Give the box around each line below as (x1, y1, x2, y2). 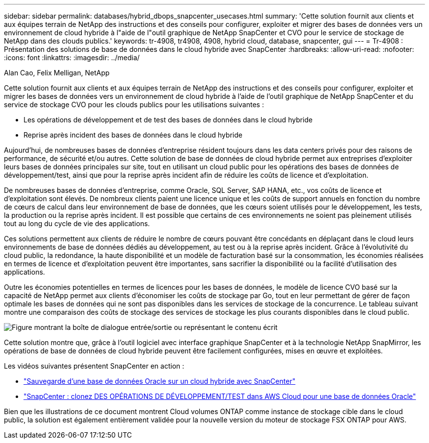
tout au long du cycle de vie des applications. (4, 219, 150, 228)
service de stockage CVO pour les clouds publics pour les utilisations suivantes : (4, 100, 264, 109)
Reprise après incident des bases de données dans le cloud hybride (24, 131, 242, 139)
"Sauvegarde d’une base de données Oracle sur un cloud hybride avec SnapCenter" (24, 377, 296, 385)
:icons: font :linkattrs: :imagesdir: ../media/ (4, 53, 140, 62)
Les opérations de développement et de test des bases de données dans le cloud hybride (24, 116, 313, 124)
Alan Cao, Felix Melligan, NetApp (4, 69, 110, 77)
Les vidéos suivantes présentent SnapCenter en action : (4, 362, 185, 370)
